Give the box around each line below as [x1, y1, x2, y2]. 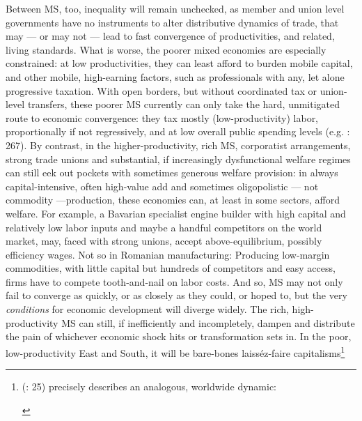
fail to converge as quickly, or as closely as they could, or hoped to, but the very [6, 288, 347, 303]
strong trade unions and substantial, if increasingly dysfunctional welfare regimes [6, 151, 351, 166]
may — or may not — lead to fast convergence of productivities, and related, [6, 29, 335, 43]
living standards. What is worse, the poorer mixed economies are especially [6, 42, 326, 56]
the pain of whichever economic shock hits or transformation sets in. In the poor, [6, 329, 352, 344]
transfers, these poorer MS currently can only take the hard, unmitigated [27, 97, 340, 112]
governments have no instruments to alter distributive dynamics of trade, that [6, 15, 339, 29]
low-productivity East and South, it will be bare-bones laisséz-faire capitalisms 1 [6, 343, 345, 360]
